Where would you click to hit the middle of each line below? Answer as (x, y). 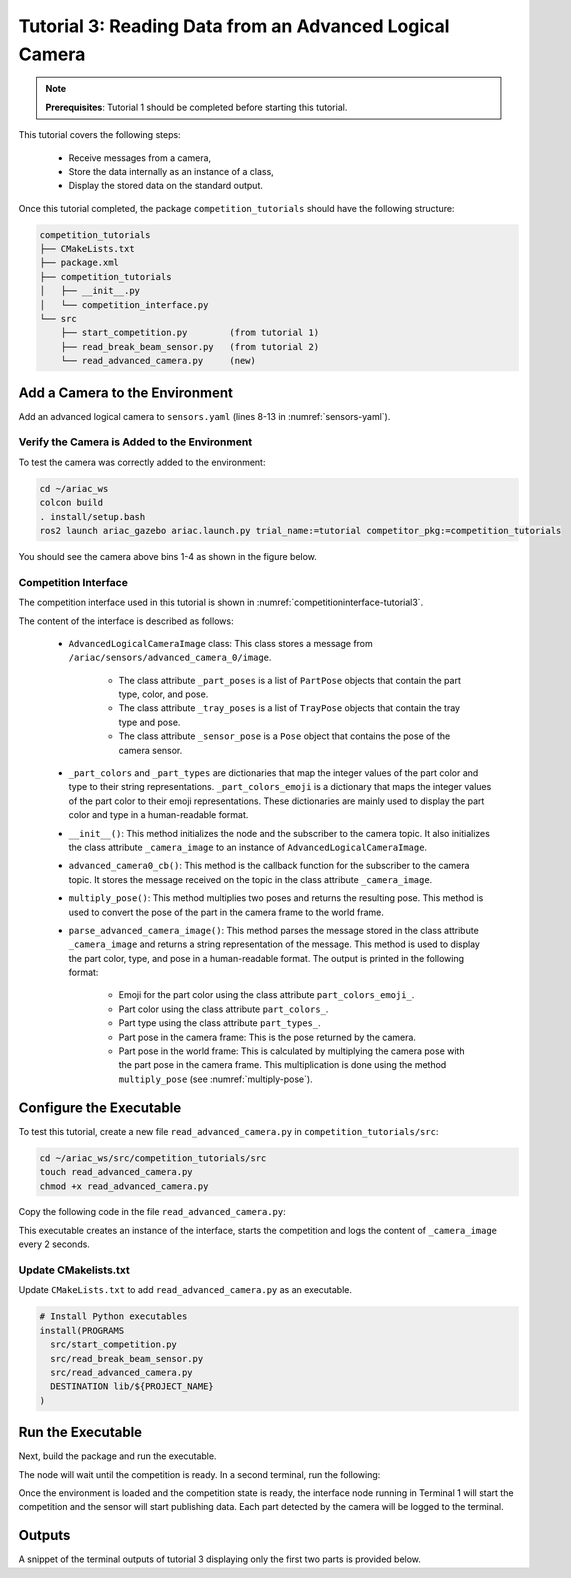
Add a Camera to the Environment (126, 392)
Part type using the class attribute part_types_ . (219, 1023)
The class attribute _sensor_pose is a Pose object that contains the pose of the (284, 736)
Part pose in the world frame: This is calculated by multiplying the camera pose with (291, 1051)
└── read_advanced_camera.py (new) (158, 361)
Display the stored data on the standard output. (166, 186)
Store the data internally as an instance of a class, (171, 171)
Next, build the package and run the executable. (117, 1456)
